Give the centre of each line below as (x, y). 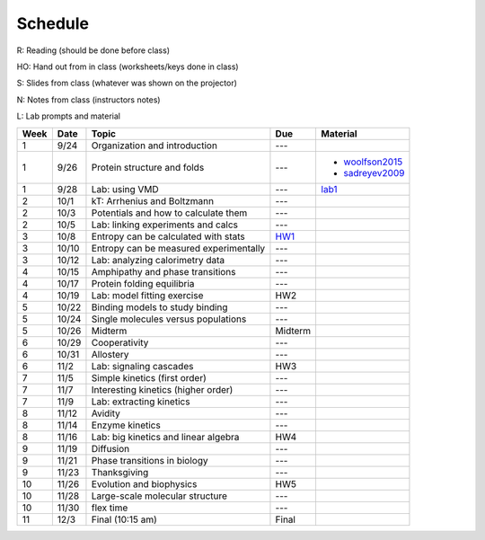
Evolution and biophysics (144, 483)
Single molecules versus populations (169, 319)
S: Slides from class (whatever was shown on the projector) (127, 83)
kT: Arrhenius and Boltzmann (153, 200)
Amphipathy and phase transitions (163, 271)
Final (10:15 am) (124, 519)
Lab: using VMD (125, 189)
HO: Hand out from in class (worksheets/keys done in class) (128, 66)
